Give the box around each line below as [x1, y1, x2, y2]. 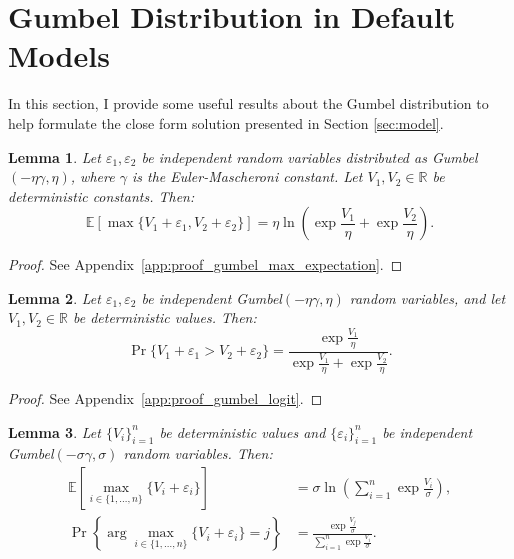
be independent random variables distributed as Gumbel [141, 146, 478, 167]
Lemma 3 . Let [8, 421, 101, 442]
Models [8, 35, 110, 76]
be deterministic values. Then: [73, 307, 257, 328]
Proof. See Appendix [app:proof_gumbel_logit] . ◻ [8, 388, 323, 409]
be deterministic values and [159, 421, 326, 442]
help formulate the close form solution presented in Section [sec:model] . [8, 112, 444, 133]
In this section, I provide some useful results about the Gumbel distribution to [8, 93, 489, 114]
